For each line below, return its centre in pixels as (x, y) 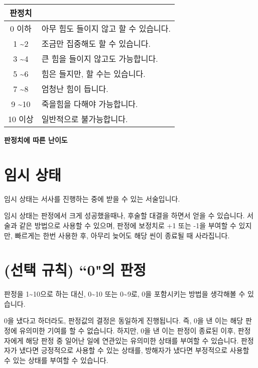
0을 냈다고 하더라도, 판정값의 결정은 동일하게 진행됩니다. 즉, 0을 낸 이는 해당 (124, 320)
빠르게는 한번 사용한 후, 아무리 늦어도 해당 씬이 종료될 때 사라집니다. (122, 235)
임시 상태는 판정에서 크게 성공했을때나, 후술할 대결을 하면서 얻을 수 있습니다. (124, 215)
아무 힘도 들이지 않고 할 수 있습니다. (106, 28)
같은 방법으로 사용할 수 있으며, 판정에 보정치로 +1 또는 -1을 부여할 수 (128, 225)
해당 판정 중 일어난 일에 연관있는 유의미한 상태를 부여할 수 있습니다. (132, 340)
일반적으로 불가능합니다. (85, 119)
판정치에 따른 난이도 (36, 140)
